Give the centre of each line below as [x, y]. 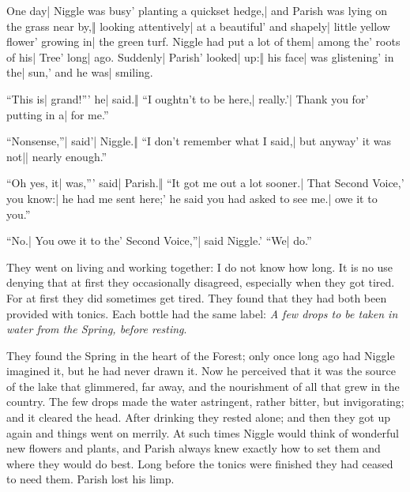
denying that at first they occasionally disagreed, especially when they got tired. [201, 282]
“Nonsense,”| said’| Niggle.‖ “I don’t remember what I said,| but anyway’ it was [199, 141]
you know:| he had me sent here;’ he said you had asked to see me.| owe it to [192, 198]
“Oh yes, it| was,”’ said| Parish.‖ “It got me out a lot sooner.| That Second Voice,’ [205, 183]
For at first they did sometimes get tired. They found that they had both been [197, 297]
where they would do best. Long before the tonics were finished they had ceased [200, 463]
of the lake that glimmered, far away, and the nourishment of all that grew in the [203, 386]
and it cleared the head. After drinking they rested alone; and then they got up [198, 417]
